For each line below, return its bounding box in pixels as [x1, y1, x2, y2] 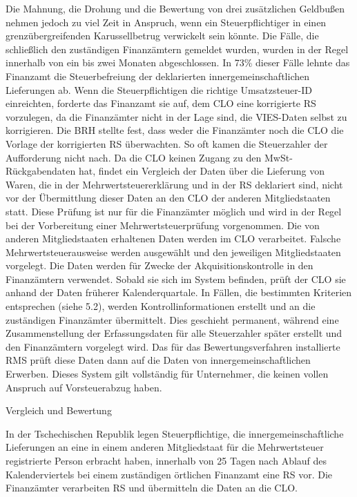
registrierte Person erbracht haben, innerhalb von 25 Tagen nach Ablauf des [6, 454, 327, 467]
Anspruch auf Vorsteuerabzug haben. [6, 380, 162, 394]
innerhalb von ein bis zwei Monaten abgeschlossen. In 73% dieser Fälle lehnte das [6, 55, 350, 70]
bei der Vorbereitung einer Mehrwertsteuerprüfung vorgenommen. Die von [6, 217, 320, 232]
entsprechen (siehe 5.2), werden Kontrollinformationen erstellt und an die [6, 299, 316, 313]
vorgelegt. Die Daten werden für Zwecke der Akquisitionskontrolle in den [6, 258, 313, 273]
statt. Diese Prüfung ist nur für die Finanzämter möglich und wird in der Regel [6, 204, 342, 218]
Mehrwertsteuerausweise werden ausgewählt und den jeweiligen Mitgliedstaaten [6, 244, 341, 259]
